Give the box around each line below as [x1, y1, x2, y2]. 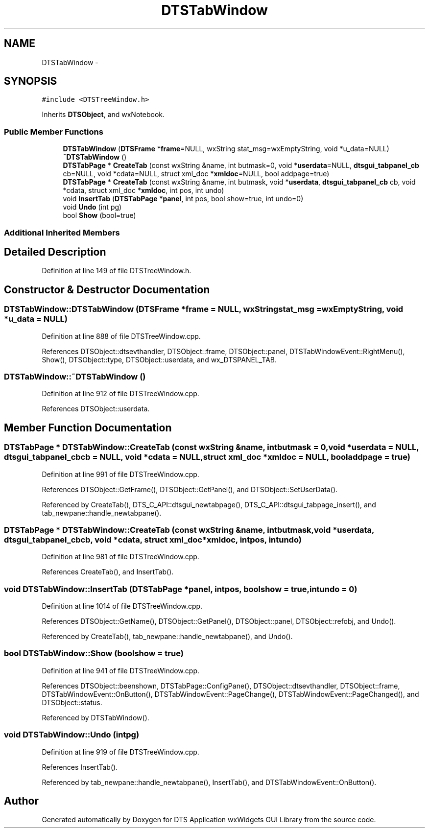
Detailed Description [4, 245, 106, 258]
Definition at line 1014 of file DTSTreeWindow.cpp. [42, 602, 203, 611]
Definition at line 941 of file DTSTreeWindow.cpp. [42, 666, 199, 675]
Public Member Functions [4, 126, 103, 137]
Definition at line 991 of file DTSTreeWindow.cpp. [42, 470, 199, 478]
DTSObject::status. [42, 698, 102, 707]
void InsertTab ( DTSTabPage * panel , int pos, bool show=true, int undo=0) [63, 194, 304, 203]
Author [4, 795, 39, 808]
